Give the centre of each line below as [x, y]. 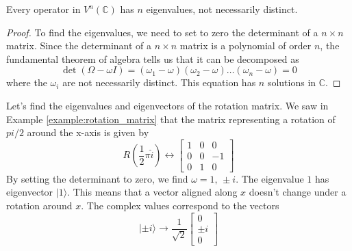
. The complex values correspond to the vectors [180, 206]
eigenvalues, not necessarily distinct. [222, 9]
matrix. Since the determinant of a [79, 45]
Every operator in [43, 9]
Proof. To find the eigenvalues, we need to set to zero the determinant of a [162, 32]
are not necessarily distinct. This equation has [159, 82]
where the [27, 82]
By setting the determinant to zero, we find [97, 178]
